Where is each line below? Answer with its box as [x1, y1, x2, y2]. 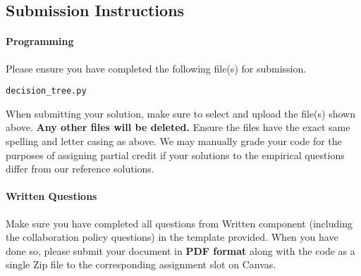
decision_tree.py [6, 86, 87, 96]
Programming [6, 34, 74, 49]
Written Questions [6, 189, 97, 203]
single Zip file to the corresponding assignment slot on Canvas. [6, 257, 276, 272]
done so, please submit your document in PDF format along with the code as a [6, 243, 355, 258]
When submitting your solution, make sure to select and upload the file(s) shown [6, 106, 355, 120]
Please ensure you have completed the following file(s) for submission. [6, 61, 307, 75]
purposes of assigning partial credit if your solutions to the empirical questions [6, 147, 345, 162]
